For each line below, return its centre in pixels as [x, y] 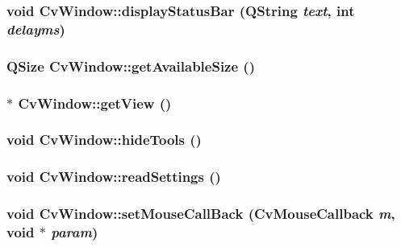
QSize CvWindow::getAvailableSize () [131, 66]
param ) [75, 231]
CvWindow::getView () [95, 103]
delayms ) [36, 29]
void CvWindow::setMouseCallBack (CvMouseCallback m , [201, 214]
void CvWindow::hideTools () [104, 140]
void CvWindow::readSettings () [114, 177]
